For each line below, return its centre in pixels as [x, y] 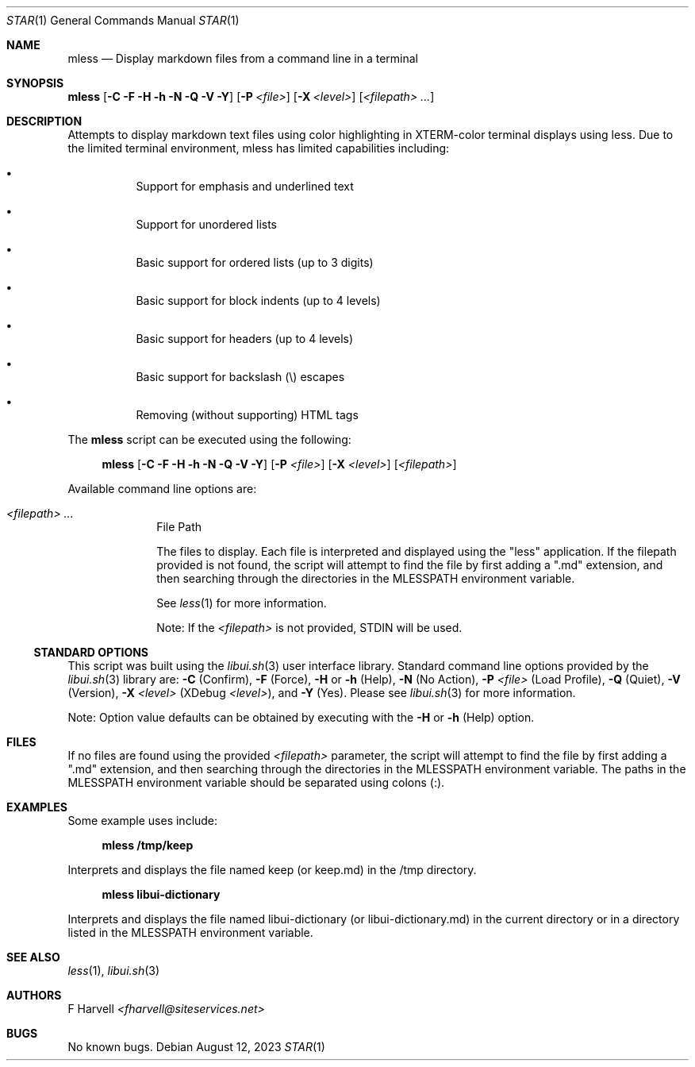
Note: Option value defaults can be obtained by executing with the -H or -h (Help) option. [301, 717]
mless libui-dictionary [161, 894]
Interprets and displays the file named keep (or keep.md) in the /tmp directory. [272, 870]
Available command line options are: [162, 489]
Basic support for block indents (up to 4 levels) [258, 300]
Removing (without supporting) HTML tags [247, 415]
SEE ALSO [33, 957]
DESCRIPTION [44, 121]
